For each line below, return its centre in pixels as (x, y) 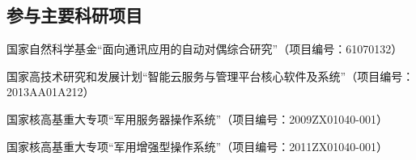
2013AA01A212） (51, 92)
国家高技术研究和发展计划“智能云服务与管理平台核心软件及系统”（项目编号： (210, 76)
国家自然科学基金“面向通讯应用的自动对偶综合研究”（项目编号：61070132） (205, 49)
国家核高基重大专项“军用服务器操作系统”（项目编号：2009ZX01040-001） (197, 118)
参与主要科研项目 (74, 15)
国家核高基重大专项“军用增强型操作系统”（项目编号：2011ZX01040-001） (197, 146)
